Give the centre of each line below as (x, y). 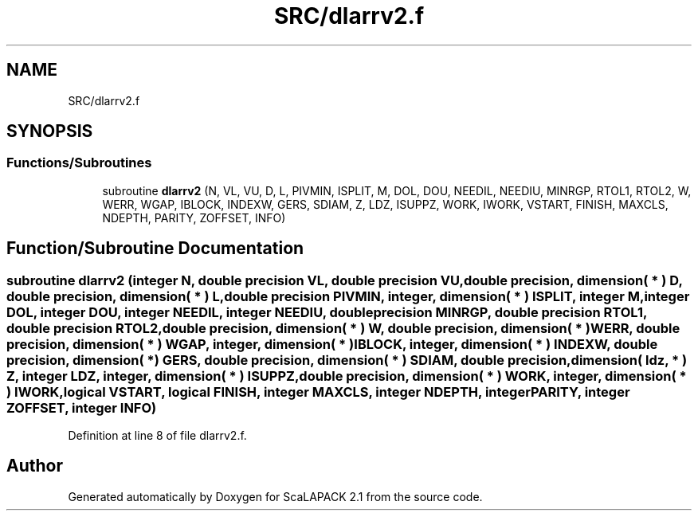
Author (35, 466)
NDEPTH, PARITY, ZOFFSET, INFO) (194, 217)
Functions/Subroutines (79, 163)
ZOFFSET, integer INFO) (82, 407)
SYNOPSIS (50, 131)
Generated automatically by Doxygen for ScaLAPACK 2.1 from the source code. (275, 496)
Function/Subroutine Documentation (155, 249)
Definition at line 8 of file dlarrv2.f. (157, 436)
